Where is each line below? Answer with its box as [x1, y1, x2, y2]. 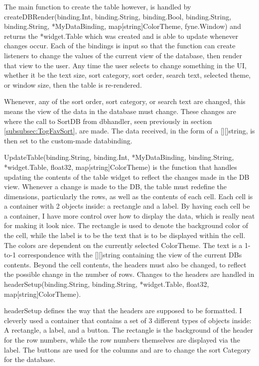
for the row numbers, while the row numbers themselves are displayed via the [4, 335, 240, 345]
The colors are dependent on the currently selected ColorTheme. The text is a [4, 240, 243, 250]
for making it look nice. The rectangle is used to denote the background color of [4, 220, 248, 231]
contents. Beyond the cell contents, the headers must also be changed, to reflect [4, 259, 247, 269]
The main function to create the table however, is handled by [4, 1, 191, 11]
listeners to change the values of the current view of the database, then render [4, 50, 243, 60]
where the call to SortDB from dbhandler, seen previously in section [4, 116, 212, 126]
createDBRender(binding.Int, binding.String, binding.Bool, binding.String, [4, 11, 232, 21]
